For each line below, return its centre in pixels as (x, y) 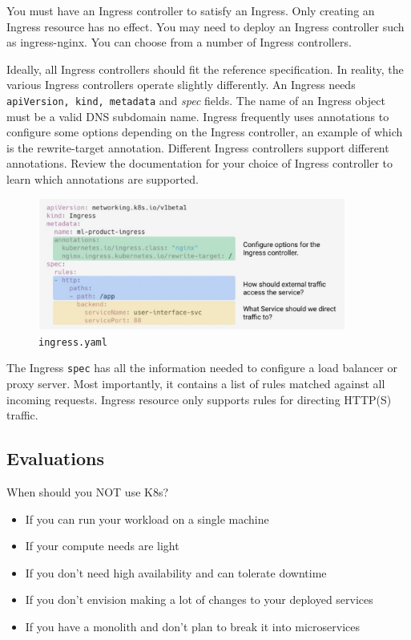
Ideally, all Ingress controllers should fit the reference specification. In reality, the (205, 69)
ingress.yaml (73, 342)
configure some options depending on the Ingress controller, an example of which (205, 132)
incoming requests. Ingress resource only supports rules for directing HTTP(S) (199, 399)
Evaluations (55, 458)
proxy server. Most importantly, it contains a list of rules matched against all (196, 384)
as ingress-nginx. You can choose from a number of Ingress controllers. (179, 42)
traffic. (22, 415)
